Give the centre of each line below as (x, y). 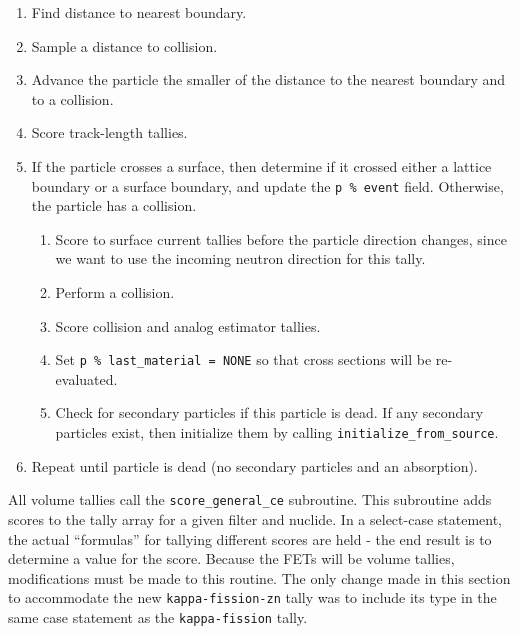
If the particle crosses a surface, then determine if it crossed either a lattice (261, 165)
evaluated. (86, 378)
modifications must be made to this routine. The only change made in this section (259, 577)
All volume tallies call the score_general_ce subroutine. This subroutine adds (250, 499)
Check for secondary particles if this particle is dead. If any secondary (269, 412)
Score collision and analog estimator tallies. (188, 325)
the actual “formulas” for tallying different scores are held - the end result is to (250, 538)
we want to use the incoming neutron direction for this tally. (240, 258)
